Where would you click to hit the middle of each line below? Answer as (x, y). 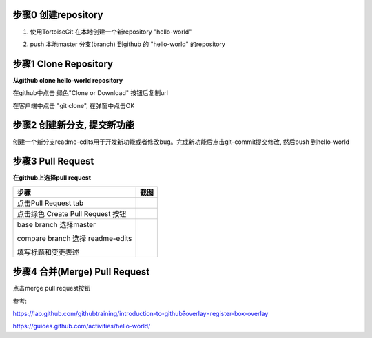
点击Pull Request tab (50, 203)
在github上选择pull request (52, 178)
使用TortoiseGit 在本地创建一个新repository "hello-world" (111, 32)
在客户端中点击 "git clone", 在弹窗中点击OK (74, 105)
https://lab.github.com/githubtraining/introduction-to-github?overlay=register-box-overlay (141, 314)
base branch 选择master (56, 224)
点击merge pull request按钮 (52, 288)
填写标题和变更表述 (48, 252)
